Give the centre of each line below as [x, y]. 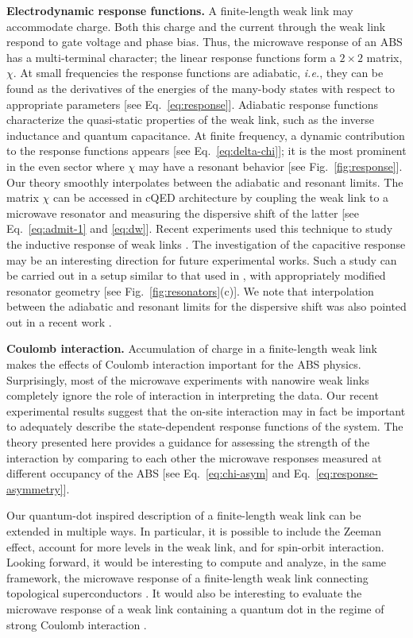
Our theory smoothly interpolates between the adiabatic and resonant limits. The [205, 182]
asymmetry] [35, 488]
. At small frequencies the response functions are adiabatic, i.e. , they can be [198, 73]
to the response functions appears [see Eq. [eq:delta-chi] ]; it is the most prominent [206, 151]
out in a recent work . [59, 321]
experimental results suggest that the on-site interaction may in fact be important [206, 410]
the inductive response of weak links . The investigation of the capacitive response [206, 244]
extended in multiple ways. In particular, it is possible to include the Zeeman [194, 531]
